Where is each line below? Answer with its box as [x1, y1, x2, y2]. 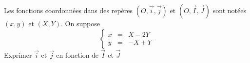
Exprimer [4, 49, 32, 60]
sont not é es [212, 5, 246, 15]
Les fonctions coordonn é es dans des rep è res [4, 5, 133, 15]
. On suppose [61, 18, 100, 28]
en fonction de [56, 49, 99, 60]
